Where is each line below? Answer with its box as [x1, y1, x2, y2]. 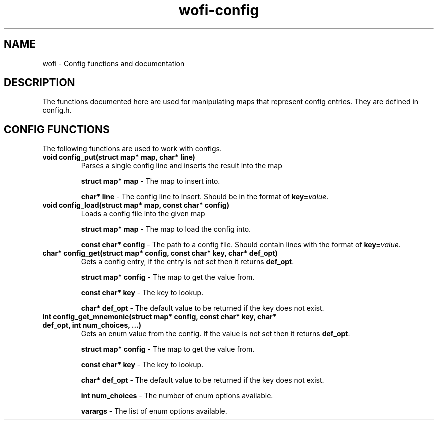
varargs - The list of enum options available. [81, 407, 227, 416]
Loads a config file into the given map [81, 209, 205, 218]
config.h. [42, 106, 72, 115]
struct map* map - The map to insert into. [81, 177, 220, 186]
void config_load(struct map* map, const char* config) [42, 201, 229, 210]
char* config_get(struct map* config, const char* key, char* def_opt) [42, 249, 278, 258]
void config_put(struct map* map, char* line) [42, 153, 195, 162]
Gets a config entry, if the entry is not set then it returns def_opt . [81, 257, 294, 266]
